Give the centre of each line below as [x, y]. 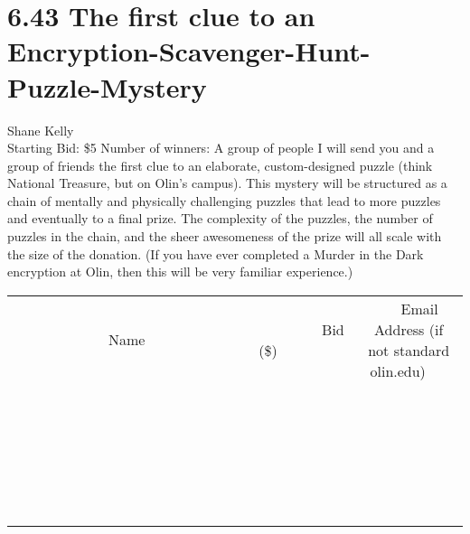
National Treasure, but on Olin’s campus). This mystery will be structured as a [227, 183]
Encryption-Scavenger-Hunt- [189, 51]
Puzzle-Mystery [107, 86]
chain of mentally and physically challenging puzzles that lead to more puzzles [224, 200]
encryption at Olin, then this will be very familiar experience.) [180, 272]
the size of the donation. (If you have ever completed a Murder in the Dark [216, 253]
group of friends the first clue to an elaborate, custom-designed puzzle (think [220, 165]
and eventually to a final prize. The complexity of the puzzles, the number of [220, 218]
